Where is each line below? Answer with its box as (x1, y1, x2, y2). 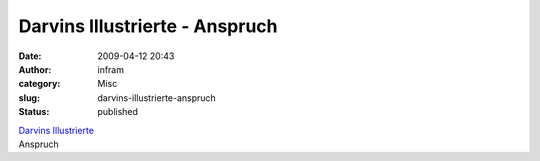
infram (97, 63, 125, 75)
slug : (18, 91, 40, 104)
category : (18, 78, 61, 90)
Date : (18, 50, 42, 62)
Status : (18, 106, 50, 118)
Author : (18, 63, 52, 75)
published (97, 106, 139, 118)
